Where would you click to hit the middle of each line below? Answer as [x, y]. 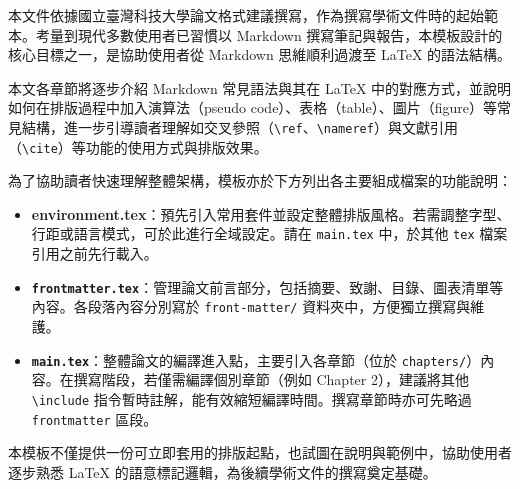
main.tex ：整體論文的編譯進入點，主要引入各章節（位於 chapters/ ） [256, 359]
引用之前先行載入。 [94, 253]
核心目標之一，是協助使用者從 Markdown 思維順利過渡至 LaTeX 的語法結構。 [260, 54]
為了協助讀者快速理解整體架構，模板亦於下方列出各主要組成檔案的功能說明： [260, 180]
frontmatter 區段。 [94, 418]
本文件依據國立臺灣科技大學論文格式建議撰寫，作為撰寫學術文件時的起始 [246, 15]
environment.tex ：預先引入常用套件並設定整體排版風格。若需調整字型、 [271, 213]
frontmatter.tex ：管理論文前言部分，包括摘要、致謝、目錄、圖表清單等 [267, 286]
